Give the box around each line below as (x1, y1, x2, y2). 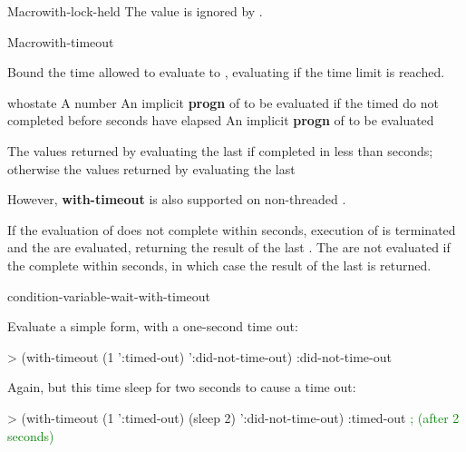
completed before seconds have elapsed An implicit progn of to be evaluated (7, 111, 434, 130)
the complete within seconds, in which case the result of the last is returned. (7, 255, 432, 274)
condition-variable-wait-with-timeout (7, 286, 211, 305)
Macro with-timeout (7, 32, 114, 51)
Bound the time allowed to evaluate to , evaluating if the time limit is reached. (7, 63, 445, 82)
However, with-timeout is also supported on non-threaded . (7, 190, 346, 209)
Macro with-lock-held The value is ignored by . (7, 2, 263, 20)
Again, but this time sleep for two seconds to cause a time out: (7, 378, 356, 397)
